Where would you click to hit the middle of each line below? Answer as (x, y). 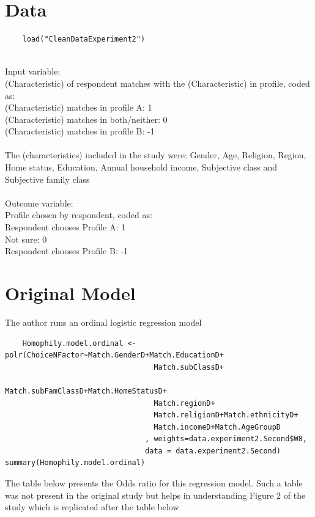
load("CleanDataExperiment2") (84, 39)
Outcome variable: (39, 203)
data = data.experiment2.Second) (213, 451)
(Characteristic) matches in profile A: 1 (79, 107)
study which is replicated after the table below (92, 507)
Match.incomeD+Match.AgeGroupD (217, 427)
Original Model (70, 293)
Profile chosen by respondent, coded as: (79, 215)
